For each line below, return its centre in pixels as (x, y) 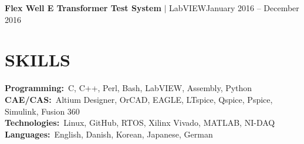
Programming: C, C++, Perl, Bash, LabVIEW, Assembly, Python (129, 88)
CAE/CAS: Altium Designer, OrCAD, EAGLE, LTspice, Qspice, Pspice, (139, 99)
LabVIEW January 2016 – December (234, 8)
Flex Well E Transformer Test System (83, 8)
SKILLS (38, 60)
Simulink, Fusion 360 (42, 111)
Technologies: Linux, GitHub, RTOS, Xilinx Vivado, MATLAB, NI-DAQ (140, 123)
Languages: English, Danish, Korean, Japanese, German (109, 134)
